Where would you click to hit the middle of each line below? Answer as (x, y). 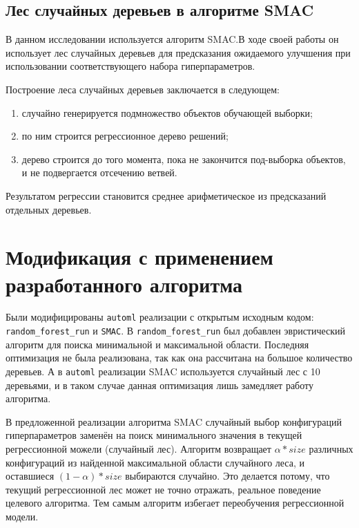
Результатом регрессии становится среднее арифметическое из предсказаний (166, 195)
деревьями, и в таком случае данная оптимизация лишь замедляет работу (159, 385)
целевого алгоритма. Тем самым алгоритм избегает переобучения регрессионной (175, 503)
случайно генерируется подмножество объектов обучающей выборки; (167, 112)
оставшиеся (30, 476)
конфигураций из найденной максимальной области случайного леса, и (155, 462)
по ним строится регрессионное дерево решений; (125, 136)
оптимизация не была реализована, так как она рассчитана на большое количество (179, 358)
